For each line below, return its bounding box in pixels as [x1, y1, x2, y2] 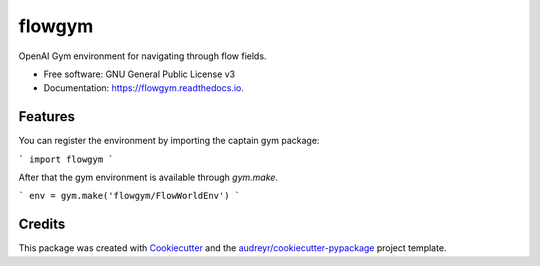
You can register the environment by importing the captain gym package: [18, 135, 320, 147]
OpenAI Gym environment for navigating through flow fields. [18, 50, 267, 62]
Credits [18, 216, 66, 233]
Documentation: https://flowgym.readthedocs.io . [43, 82, 245, 94]
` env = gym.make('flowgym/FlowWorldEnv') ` [18, 190, 241, 202]
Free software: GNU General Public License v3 [43, 68, 236, 80]
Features [18, 108, 75, 125]
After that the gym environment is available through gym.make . [18, 171, 279, 184]
